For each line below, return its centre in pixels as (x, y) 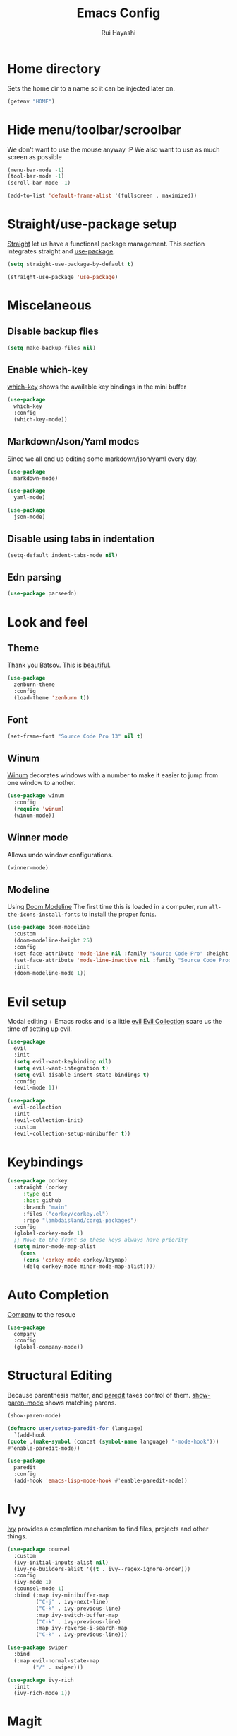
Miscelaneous (49, 305)
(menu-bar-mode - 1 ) (36, 170)
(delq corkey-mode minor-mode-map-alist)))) (90, 1266)
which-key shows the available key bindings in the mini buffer (97, 387)
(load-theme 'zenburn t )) (52, 698)
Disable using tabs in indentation (81, 539)
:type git (37, 1194)
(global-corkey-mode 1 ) (48, 1233)
